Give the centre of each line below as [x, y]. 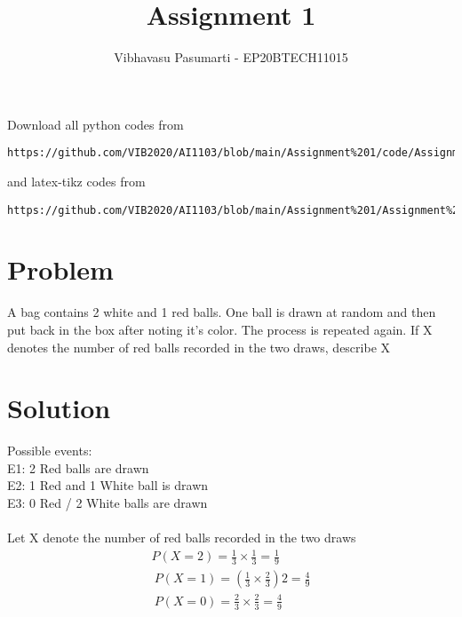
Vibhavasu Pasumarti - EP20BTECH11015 [231, 57]
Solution [59, 408]
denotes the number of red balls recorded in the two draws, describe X [199, 347]
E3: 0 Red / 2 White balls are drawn [108, 503]
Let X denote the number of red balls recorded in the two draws [182, 538]
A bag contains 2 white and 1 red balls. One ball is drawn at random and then [222, 312]
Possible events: [50, 451]
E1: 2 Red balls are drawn [78, 467]
